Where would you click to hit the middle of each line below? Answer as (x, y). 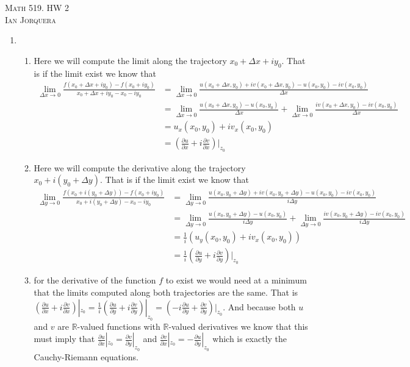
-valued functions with (119, 326)
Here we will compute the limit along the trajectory (130, 60)
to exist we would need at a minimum (236, 280)
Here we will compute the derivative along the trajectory (140, 167)
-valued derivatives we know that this (238, 326)
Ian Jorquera (31, 19)
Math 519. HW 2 (37, 7)
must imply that (64, 339)
